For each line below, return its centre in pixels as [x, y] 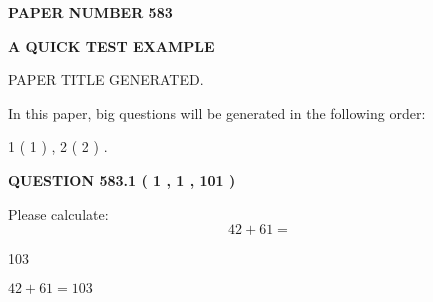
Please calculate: [58, 213]
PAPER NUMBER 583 [90, 12]
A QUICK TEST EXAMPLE [111, 45]
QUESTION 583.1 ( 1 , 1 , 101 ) [122, 179]
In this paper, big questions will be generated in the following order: [217, 112]
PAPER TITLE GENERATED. [106, 79]
